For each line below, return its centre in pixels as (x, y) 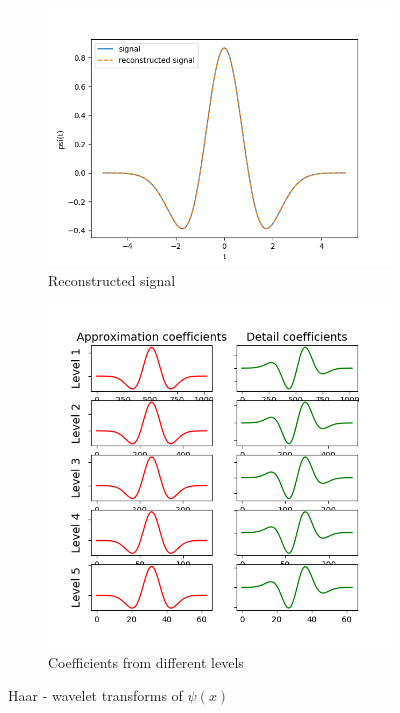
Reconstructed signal (112, 279)
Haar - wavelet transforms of (95, 695)
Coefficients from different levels (146, 661)
